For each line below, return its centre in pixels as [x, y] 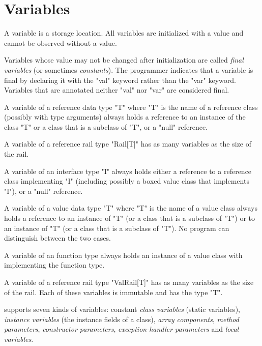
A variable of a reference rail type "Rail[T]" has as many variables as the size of [128, 144]
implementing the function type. [54, 265]
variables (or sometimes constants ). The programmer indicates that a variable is [129, 69]
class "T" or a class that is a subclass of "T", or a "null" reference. [106, 126]
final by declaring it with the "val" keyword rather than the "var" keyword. [120, 80]
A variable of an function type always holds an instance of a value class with [123, 255]
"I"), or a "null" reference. [43, 191]
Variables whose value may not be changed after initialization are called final [124, 60]
